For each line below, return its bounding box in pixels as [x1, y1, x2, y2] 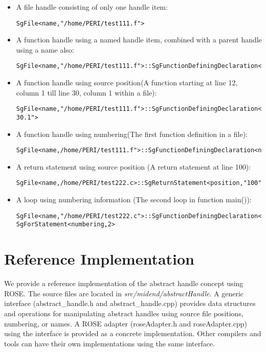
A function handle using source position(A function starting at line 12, [16, 77, 238, 88]
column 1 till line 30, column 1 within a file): [16, 87, 157, 98]
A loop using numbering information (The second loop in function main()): [16, 194, 252, 205]
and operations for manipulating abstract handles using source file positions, [4, 308, 243, 318]
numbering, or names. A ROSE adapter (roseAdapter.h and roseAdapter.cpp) [4, 318, 247, 328]
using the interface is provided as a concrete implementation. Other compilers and [4, 328, 261, 339]
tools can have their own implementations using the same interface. [4, 338, 215, 348]
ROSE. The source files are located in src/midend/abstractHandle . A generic [4, 288, 244, 298]
